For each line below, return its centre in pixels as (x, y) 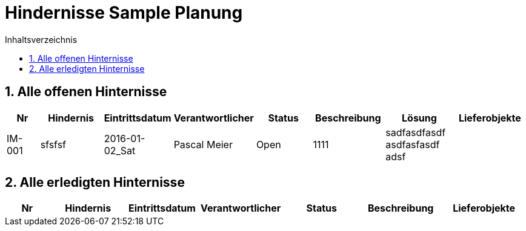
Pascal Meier (203, 144)
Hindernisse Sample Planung (124, 13)
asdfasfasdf (413, 144)
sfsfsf (53, 144)
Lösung (419, 118)
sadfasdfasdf (416, 132)
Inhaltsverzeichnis (41, 39)
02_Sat (120, 150)
